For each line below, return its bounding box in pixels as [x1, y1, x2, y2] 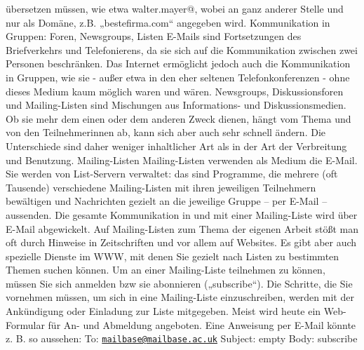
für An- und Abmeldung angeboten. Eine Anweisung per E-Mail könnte [48, 317, 356, 332]
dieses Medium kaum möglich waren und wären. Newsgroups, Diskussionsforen [6, 83, 344, 98]
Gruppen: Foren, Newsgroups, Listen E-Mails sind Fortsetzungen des [6, 29, 302, 43]
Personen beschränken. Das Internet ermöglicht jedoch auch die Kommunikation [6, 56, 351, 71]
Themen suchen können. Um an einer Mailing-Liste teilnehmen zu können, [6, 262, 325, 277]
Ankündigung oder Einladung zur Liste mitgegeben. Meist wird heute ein [6, 304, 321, 318]
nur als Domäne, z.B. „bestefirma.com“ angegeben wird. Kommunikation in [6, 15, 330, 29]
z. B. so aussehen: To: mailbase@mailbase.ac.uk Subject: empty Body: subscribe [6, 331, 358, 346]
